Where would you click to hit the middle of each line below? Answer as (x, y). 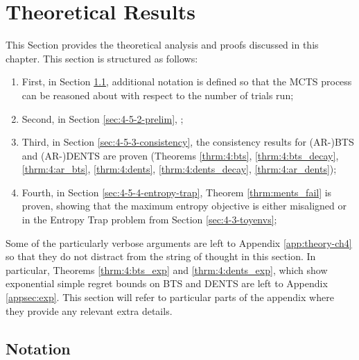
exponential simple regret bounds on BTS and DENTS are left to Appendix (167, 283)
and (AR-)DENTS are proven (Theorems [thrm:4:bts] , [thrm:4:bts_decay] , (180, 155)
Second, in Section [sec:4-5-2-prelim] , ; (103, 118)
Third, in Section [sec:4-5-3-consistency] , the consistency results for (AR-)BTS (188, 142)
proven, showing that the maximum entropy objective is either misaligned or (184, 206)
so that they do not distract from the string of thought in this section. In (161, 256)
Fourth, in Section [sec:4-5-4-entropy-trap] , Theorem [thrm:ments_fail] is (177, 192)
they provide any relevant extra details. (89, 310)
